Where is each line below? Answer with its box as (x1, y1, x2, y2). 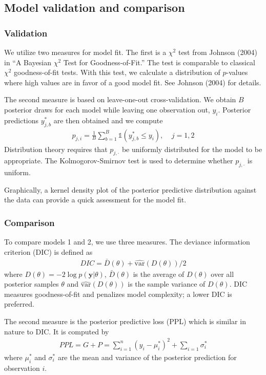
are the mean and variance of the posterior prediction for (57, 351, 237, 362)
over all (211, 268, 234, 279)
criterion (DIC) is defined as (4, 246, 93, 257)
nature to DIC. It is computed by (4, 326, 109, 336)
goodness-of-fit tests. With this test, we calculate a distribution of (14, 67, 220, 78)
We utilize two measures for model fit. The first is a (4, 47, 167, 57)
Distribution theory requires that (4, 143, 108, 154)
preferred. (4, 298, 34, 309)
